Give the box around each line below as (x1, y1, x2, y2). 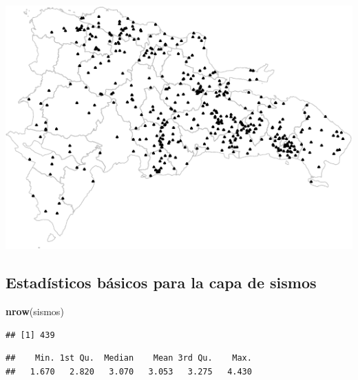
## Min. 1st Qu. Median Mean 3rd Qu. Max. (6, 353, 252, 363)
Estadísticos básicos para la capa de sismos (6, 272, 317, 293)
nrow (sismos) (6, 304, 64, 319)
